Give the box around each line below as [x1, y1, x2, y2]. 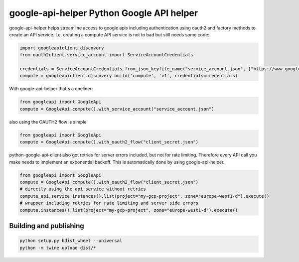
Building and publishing [9, 222, 84, 230]
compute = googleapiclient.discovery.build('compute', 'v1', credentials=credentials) [19, 73, 238, 79]
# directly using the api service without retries [19, 186, 147, 192]
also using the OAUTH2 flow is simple [9, 119, 87, 125]
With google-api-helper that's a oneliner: [9, 86, 93, 92]
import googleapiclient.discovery [19, 45, 104, 51]
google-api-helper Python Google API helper [9, 7, 198, 18]
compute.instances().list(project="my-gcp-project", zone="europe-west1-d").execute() [19, 207, 238, 213]
